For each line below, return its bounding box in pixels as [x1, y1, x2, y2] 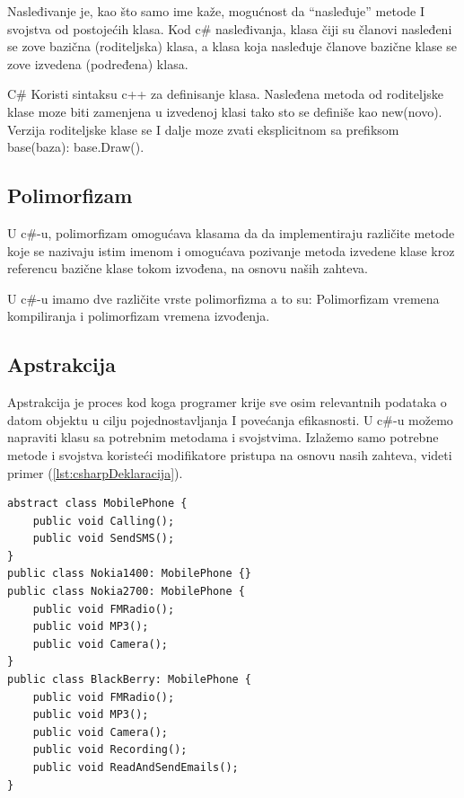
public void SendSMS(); [32, 532, 175, 545]
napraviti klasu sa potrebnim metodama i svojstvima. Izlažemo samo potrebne [7, 428, 439, 447]
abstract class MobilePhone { [7, 497, 188, 510]
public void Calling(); [32, 514, 175, 528]
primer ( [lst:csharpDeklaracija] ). [7, 463, 183, 482]
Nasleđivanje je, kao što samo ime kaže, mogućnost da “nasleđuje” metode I [7, 2, 425, 20]
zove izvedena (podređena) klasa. [7, 54, 188, 73]
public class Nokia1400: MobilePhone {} [7, 567, 252, 581]
